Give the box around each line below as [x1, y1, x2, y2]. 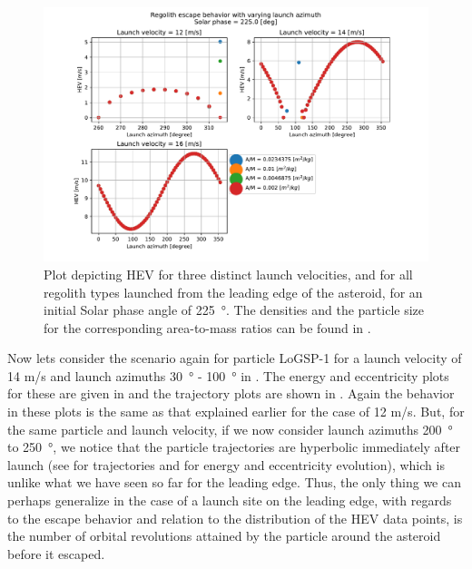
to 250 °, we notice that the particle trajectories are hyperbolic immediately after [7, 437, 461, 456]
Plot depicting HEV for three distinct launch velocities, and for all [44, 264, 413, 283]
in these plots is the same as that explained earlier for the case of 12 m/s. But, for [7, 402, 465, 421]
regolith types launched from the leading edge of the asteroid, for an [44, 282, 423, 301]
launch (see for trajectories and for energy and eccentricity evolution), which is [7, 455, 445, 474]
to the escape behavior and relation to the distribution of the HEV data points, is [7, 508, 463, 527]
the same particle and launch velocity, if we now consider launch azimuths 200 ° [7, 419, 453, 438]
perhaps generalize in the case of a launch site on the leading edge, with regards [7, 491, 452, 510]
